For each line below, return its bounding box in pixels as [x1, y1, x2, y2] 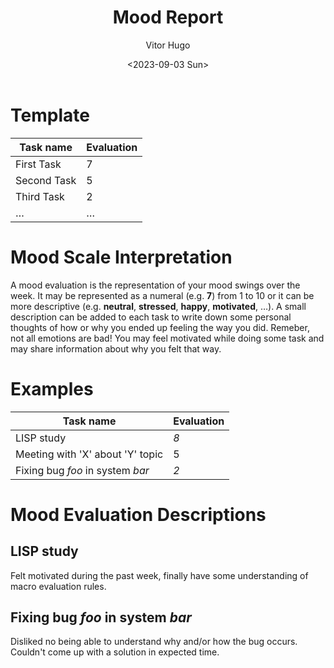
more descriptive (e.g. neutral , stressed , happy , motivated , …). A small [10, 300, 307, 312]
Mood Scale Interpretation [10, 246, 233, 268]
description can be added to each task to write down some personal [10, 311, 292, 323]
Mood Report [112, 6, 224, 29]
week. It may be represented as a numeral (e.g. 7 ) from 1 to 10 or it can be [10, 289, 315, 301]
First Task [15, 157, 62, 171]
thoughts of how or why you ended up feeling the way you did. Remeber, [10, 321, 310, 333]
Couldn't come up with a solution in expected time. [10, 646, 220, 658]
